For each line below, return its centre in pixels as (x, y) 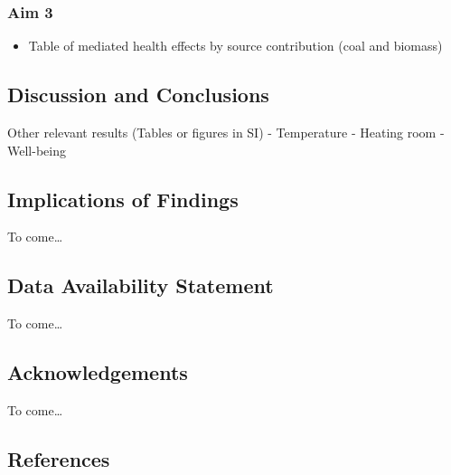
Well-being (37, 150)
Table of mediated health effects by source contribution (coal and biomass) (235, 46)
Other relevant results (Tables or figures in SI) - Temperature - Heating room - (226, 133)
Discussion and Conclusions (138, 95)
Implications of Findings (123, 199)
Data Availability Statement (141, 285)
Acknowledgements (98, 372)
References (59, 458)
